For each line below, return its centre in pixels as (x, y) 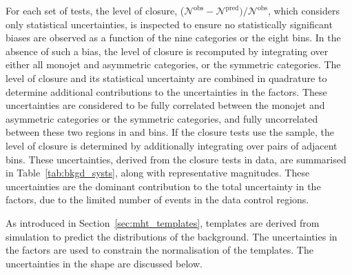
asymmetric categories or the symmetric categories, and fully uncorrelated (162, 118)
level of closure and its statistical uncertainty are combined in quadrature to (166, 78)
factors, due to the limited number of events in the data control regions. (157, 200)
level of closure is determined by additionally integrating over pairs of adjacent (172, 145)
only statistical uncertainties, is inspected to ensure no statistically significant (169, 24)
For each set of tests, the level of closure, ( (95, 10)
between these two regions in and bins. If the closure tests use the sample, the (170, 132)
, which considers (303, 10)
